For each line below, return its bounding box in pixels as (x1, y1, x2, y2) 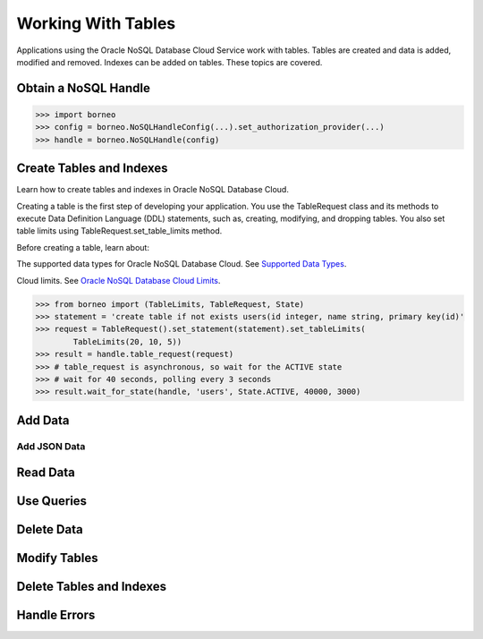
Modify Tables (16, 550, 98, 566)
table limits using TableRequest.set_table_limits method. (16, 226, 223, 236)
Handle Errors (16, 608, 96, 623)
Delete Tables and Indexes (16, 579, 167, 594)
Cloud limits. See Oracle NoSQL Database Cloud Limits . (16, 275, 221, 285)
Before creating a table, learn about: (16, 242, 149, 252)
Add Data (16, 413, 70, 428)
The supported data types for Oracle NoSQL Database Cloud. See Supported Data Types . (16, 259, 347, 269)
